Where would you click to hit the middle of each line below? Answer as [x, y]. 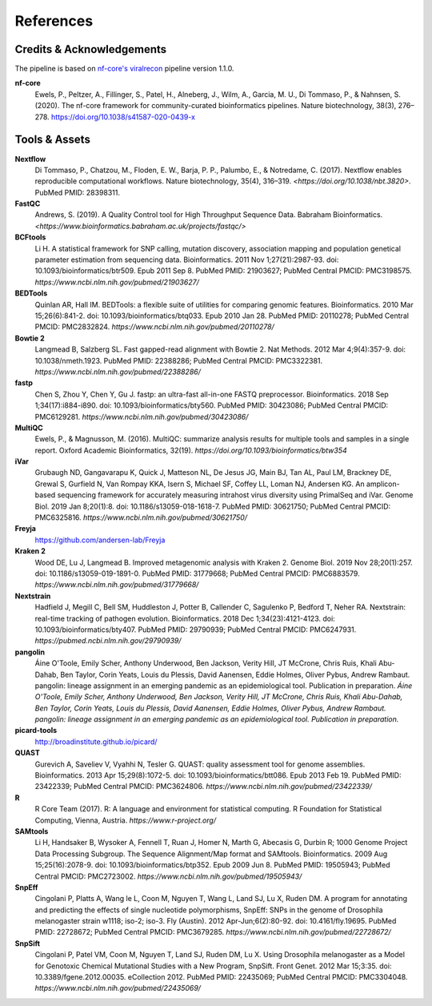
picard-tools [36, 730]
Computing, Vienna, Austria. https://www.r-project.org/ [125, 820]
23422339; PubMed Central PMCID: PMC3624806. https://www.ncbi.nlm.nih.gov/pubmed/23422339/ [203, 787]
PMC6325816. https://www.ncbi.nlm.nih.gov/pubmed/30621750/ [141, 517]
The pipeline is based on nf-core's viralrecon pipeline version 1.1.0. [124, 69]
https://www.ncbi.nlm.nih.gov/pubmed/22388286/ [118, 372]
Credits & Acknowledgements [91, 49]
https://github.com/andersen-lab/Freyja [100, 540]
